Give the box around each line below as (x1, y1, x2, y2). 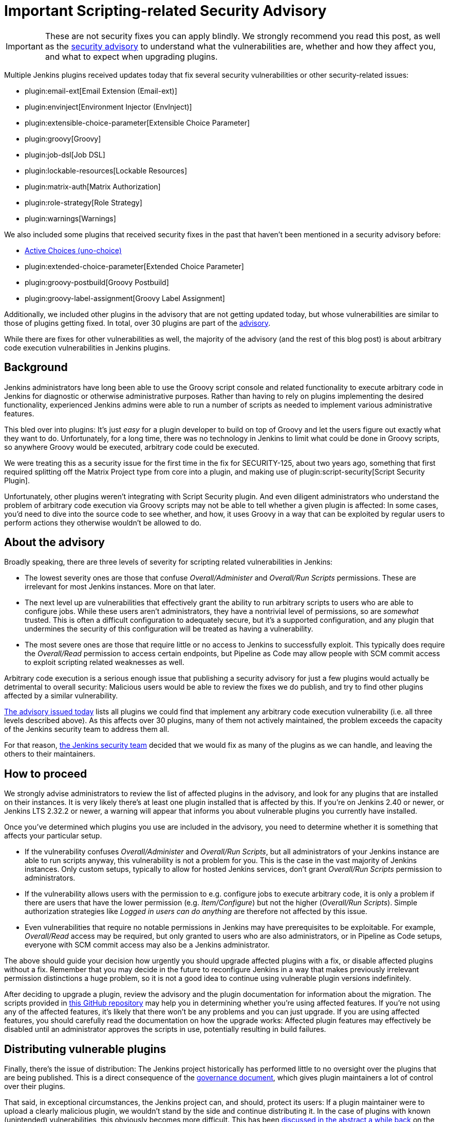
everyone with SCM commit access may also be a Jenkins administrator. (25, 940, 270, 950)
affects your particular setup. (4, 831, 102, 840)
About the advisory (4, 536, 105, 549)
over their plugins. (4, 1082, 65, 1091)
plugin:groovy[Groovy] (25, 134, 101, 143)
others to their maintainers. (4, 749, 96, 759)
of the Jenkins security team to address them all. (4, 725, 170, 734)
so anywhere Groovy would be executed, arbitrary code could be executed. (4, 442, 259, 451)
